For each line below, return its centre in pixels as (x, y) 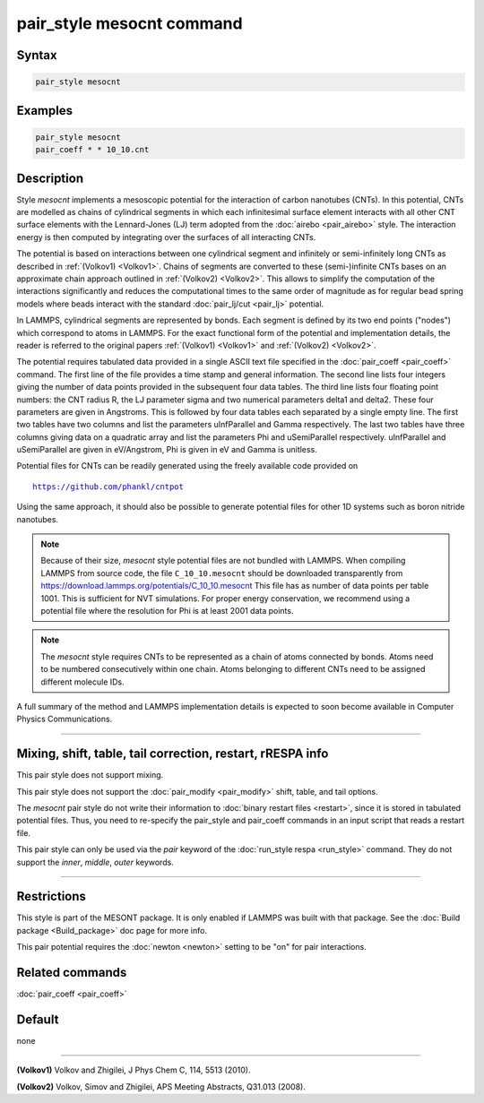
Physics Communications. (65, 719)
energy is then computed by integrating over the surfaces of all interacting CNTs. (166, 237)
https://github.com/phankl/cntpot (108, 487)
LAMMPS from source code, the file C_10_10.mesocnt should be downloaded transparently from (222, 573)
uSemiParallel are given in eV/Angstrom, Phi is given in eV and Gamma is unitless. (167, 450)
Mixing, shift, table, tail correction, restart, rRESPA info (173, 754)
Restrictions (52, 896)
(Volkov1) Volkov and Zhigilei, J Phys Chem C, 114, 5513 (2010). (134, 1070)
